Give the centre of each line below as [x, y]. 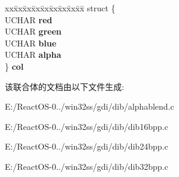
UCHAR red [29, 19]
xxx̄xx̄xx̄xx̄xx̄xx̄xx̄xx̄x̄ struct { [60, 8]
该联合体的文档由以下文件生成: [64, 86]
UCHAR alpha [33, 55]
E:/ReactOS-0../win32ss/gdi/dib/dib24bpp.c [87, 146]
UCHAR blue [31, 43]
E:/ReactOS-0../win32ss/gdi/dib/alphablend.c [89, 106]
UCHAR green [33, 31]
